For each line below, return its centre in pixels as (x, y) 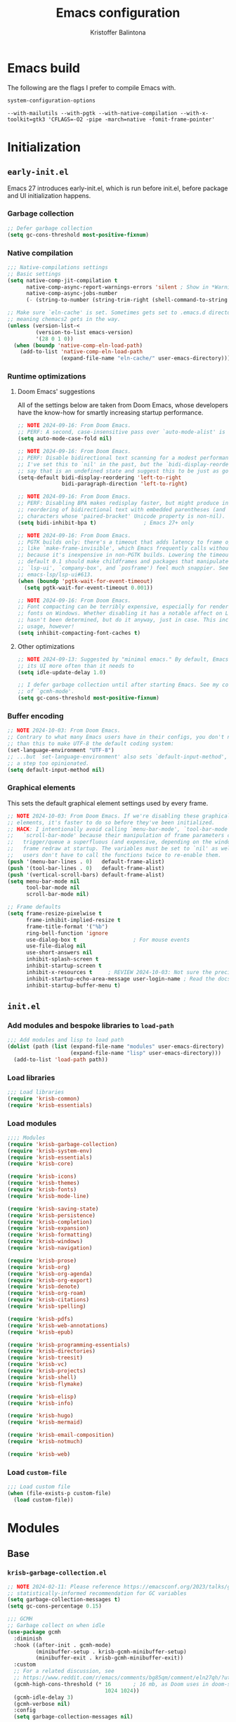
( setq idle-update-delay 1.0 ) (62, 672)
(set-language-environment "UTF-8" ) (61, 750)
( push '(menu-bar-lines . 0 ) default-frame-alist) (86, 862)
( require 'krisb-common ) (44, 1098)
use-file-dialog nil (56, 946)
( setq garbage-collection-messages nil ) (73, 1717)
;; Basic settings (34, 274)
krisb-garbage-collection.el (57, 1573)
